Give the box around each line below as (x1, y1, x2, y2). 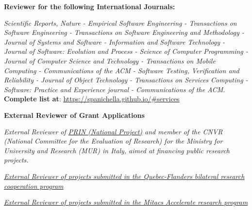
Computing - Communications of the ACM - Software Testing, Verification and (4, 65, 239, 75)
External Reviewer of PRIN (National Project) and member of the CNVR (4, 126, 223, 136)
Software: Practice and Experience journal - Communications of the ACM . (4, 84, 225, 94)
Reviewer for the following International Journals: (4, 1, 175, 11)
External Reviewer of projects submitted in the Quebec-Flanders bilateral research (4, 171, 245, 181)
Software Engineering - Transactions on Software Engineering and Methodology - (4, 27, 244, 37)
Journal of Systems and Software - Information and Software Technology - (4, 36, 225, 47)
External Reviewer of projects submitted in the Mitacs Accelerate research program (4, 197, 248, 207)
